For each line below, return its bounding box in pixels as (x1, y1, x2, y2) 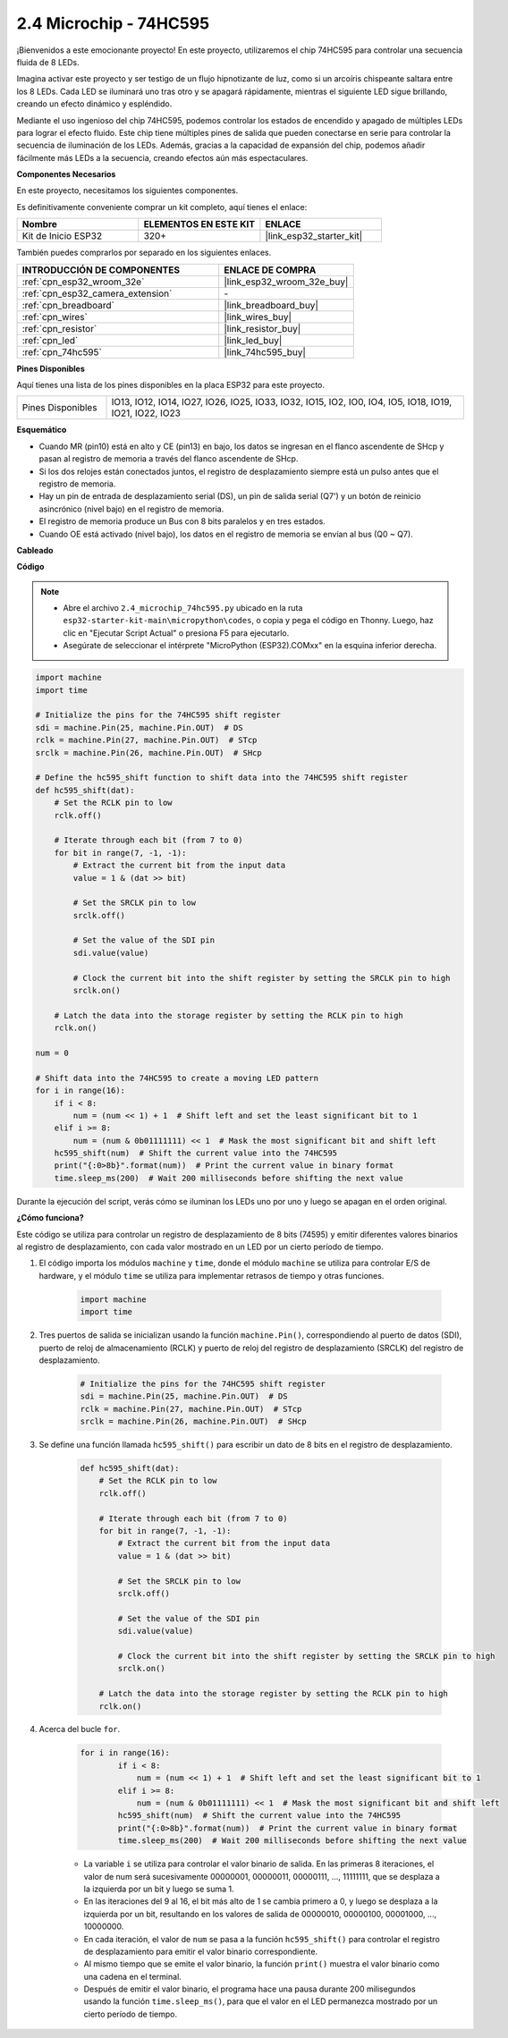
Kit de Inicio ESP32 (21, 230, 103, 242)
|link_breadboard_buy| (224, 299, 319, 311)
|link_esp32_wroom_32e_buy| (224, 275, 349, 288)
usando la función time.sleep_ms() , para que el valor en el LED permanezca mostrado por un (83, 1996, 438, 2007)
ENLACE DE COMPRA (224, 264, 317, 276)
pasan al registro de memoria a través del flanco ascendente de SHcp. (38, 453, 299, 464)
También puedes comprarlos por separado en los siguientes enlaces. (16, 247, 272, 258)
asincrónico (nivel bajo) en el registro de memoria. (38, 503, 224, 514)
